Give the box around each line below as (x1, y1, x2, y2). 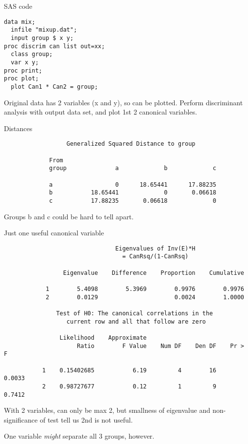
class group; (11, 51, 53, 58)
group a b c (49, 165, 216, 172)
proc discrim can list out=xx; (4, 42, 105, 50)
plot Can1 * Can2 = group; (11, 83, 98, 90)
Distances (4, 123, 33, 133)
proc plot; (4, 75, 39, 82)
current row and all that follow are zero (66, 318, 206, 325)
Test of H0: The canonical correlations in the (56, 309, 213, 317)
